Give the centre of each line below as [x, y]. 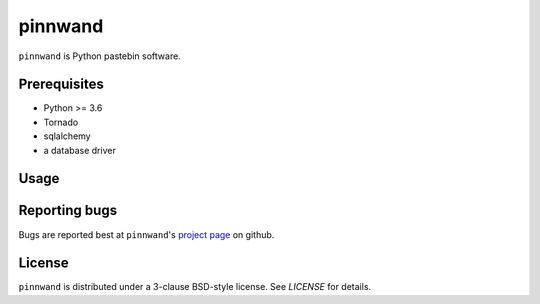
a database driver [80, 150]
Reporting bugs [68, 210]
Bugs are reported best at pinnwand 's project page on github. [146, 234]
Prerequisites [61, 84]
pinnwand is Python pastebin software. [100, 56]
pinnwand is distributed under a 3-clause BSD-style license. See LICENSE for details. [195, 287]
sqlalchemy [67, 136]
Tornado [61, 122]
